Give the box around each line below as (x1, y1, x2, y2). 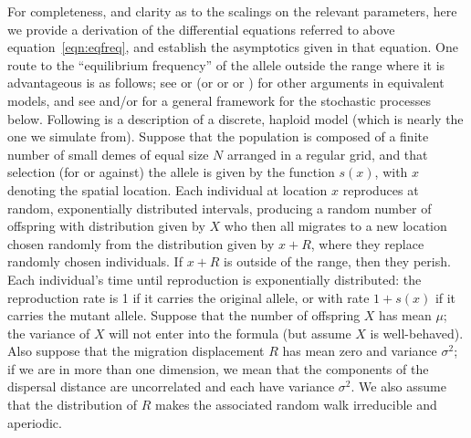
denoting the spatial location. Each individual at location (7, 180, 328, 199)
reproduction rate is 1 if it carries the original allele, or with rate (7, 287, 370, 307)
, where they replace (310, 234, 424, 253)
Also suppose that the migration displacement (7, 341, 265, 360)
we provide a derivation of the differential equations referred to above (7, 19, 395, 38)
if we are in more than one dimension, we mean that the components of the (7, 359, 429, 378)
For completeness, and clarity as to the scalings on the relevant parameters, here (7, 2, 457, 20)
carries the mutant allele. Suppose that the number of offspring (7, 306, 361, 325)
